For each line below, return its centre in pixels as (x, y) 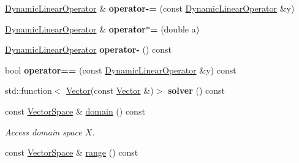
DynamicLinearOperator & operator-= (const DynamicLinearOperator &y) (150, 8)
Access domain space (44, 131)
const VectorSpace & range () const (72, 152)
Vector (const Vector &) (110, 90)
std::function (28, 90)
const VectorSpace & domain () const (75, 111)
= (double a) (175, 28)
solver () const (196, 90)
